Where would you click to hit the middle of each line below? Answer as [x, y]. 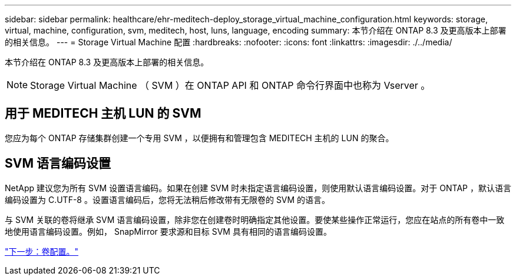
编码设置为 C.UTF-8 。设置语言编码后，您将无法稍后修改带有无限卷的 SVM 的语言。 [168, 199]
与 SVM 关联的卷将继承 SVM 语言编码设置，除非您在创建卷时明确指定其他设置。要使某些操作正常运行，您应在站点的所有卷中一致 [255, 219]
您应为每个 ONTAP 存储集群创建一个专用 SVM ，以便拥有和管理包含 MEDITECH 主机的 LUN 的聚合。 [199, 138]
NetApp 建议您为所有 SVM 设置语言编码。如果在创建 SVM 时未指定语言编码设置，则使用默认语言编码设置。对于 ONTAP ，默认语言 [258, 188]
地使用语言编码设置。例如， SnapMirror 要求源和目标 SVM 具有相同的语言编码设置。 [168, 231]
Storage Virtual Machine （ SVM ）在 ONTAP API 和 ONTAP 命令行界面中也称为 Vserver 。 [230, 85]
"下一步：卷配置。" [42, 251]
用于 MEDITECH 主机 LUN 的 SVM [103, 114]
